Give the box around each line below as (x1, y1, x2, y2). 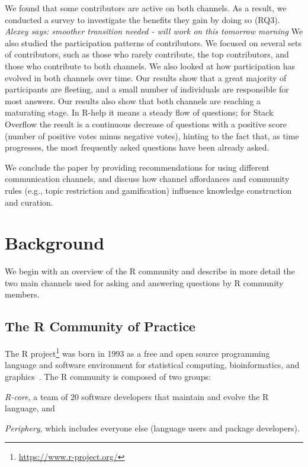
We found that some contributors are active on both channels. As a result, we (5, 2, 287, 14)
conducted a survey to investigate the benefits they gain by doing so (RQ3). (5, 13, 280, 25)
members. (5, 288, 40, 300)
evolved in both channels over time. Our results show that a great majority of (5, 71, 287, 84)
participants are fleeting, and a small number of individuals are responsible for (5, 83, 289, 95)
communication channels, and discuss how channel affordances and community (5, 172, 290, 185)
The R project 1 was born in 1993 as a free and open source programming (5, 346, 270, 359)
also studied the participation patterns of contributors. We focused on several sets (5, 36, 301, 49)
